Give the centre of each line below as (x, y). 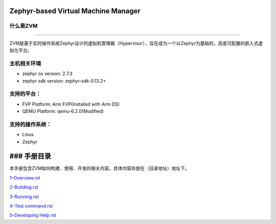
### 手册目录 (30, 156)
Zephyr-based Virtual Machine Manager (75, 11)
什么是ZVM (24, 26)
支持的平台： (25, 94)
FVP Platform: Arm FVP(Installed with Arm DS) (71, 104)
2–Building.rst (24, 187)
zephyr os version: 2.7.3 (47, 73)
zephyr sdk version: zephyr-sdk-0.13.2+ (64, 81)
